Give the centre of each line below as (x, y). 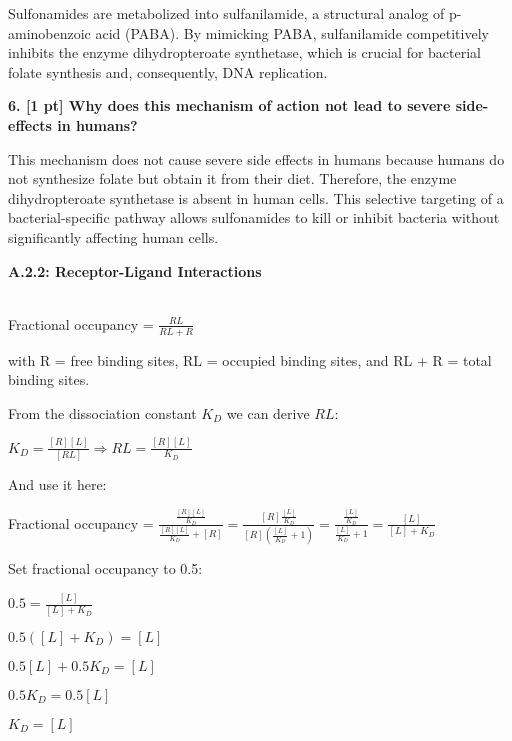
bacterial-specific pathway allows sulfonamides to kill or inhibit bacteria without (254, 217)
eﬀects (30, 124)
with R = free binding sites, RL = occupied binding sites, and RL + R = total (250, 359)
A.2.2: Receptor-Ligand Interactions (135, 270)
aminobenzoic (49, 32)
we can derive (268, 412)
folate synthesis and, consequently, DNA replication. (168, 71)
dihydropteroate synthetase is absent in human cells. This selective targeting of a (256, 197)
